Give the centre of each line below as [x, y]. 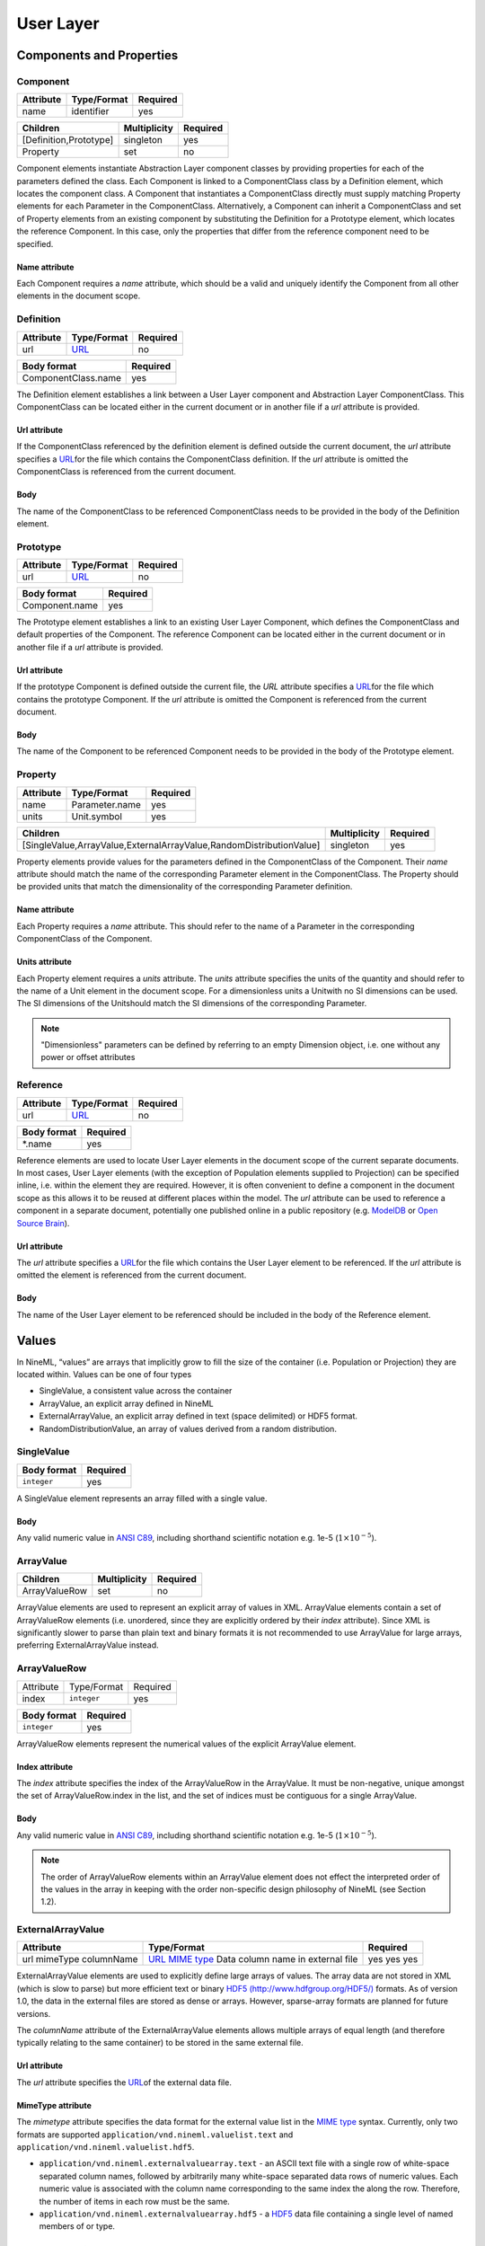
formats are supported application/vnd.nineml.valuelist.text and [155, 2135]
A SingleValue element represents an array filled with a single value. [142, 1498]
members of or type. [77, 2226]
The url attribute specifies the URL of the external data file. [124, 2082]
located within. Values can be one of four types [104, 1375]
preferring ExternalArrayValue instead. [88, 1645]
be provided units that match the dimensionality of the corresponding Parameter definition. [185, 887]
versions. [34, 2013]
